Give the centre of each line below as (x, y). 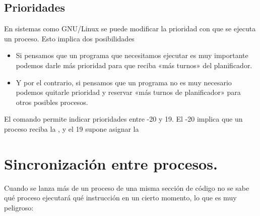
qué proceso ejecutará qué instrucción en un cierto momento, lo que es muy (120, 198)
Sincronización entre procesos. (111, 163)
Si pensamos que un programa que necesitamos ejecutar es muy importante (132, 55)
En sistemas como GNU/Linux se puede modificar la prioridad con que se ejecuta (130, 29)
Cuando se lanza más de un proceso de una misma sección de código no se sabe (127, 187)
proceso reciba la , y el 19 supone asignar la (72, 128)
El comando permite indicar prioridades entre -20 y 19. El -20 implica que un (123, 119)
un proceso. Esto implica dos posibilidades (69, 38)
